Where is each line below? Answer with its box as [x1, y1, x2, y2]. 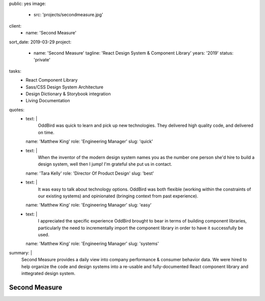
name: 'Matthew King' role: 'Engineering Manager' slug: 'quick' [26, 138, 153, 144]
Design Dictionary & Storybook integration [26, 91, 111, 97]
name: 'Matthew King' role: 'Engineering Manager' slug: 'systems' [26, 241, 159, 246]
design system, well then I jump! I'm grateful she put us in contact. [38, 161, 172, 167]
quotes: [9, 107, 25, 112]
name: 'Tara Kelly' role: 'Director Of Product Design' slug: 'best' [26, 170, 154, 176]
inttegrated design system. [21, 270, 76, 276]
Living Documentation [26, 98, 70, 104]
